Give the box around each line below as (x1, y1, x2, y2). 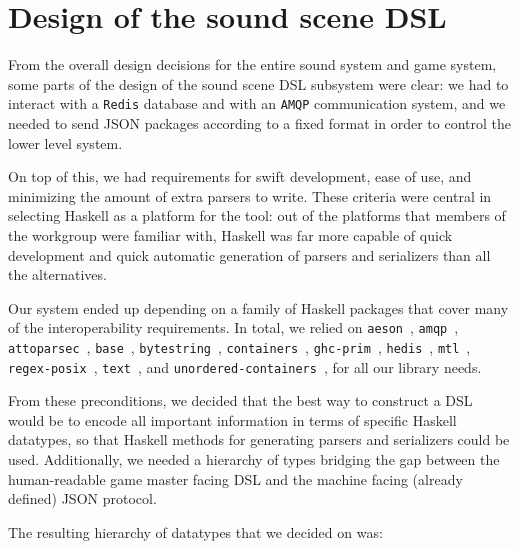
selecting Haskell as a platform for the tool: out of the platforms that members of (8, 205, 506, 226)
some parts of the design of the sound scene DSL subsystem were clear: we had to (8, 73, 509, 94)
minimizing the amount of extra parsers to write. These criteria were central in (8, 185, 492, 206)
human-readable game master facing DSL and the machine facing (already (8, 468, 463, 489)
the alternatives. (8, 264, 107, 285)
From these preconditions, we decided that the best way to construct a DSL (8, 390, 473, 411)
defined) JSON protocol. (8, 488, 157, 509)
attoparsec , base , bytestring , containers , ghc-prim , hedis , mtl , (8, 336, 471, 357)
